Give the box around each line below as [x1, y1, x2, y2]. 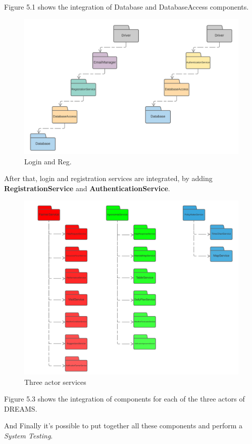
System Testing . [4, 430, 53, 440]
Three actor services [24, 376, 86, 387]
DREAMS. [4, 403, 37, 414]
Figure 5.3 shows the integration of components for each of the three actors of [4, 393, 245, 404]
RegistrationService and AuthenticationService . [4, 183, 170, 193]
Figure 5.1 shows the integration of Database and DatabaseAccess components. [4, 2, 249, 12]
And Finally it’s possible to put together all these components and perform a [4, 420, 243, 431]
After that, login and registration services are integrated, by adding [4, 173, 213, 184]
